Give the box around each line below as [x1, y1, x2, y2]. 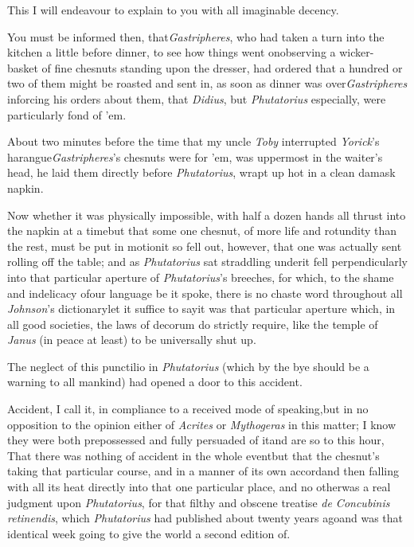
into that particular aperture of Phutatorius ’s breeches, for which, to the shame [7, 268, 394, 285]
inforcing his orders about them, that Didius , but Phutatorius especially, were [7, 90, 386, 107]
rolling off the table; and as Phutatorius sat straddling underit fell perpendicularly [7, 253, 408, 270]
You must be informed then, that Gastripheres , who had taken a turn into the [7, 28, 385, 45]
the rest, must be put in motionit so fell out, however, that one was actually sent [7, 237, 402, 254]
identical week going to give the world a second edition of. [7, 525, 291, 541]
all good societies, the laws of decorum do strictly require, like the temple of [7, 315, 378, 332]
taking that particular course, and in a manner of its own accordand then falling [7, 463, 399, 479]
